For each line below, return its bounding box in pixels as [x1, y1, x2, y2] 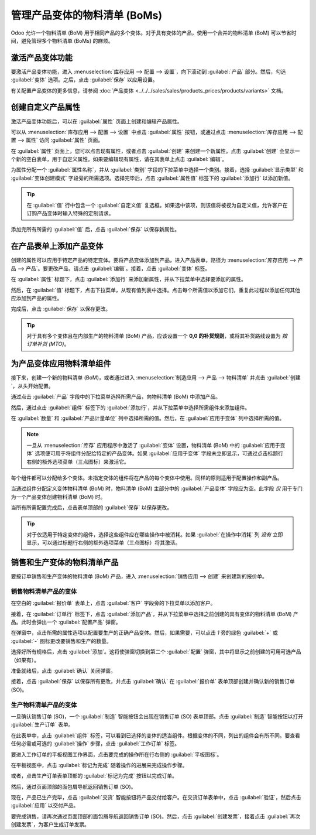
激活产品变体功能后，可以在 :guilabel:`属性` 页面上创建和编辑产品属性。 [11, 118, 183, 125]
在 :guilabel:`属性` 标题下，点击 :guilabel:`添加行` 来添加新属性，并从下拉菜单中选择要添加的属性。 [11, 276, 247, 283]
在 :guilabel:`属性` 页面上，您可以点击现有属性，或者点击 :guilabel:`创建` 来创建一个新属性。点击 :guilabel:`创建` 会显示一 [11, 147, 300, 155]
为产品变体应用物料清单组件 [11, 359, 111, 369]
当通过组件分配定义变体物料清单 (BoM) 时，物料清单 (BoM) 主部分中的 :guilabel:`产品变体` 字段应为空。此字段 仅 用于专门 [11, 485, 303, 492]
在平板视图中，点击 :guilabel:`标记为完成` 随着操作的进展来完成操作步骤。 [11, 761, 188, 768]
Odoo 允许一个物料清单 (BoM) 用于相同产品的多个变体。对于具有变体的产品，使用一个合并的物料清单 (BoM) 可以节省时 [11, 29, 297, 36]
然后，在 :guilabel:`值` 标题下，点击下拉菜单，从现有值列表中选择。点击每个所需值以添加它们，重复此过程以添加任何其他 [11, 286, 301, 293]
